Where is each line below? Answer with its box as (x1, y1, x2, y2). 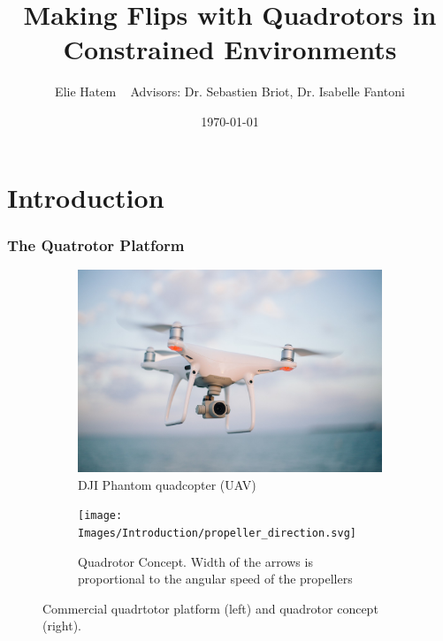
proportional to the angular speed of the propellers (78, 569, 353, 588)
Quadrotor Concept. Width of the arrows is (78, 552, 313, 570)
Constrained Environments (63, 31, 397, 67)
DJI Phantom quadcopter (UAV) (78, 475, 256, 493)
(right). (42, 616, 82, 635)
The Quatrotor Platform (7, 233, 185, 256)
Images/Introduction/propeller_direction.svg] (78, 526, 356, 539)
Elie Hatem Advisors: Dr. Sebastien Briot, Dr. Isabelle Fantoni (55, 82, 405, 101)
